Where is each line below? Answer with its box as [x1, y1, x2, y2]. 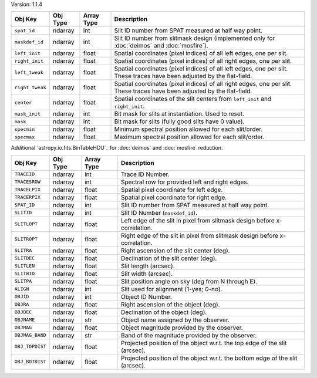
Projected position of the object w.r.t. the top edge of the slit [120, 339, 287, 347]
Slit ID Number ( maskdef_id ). [120, 208, 198, 217]
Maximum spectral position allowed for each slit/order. [114, 133, 265, 141]
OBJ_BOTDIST [14, 359, 46, 365]
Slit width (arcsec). [120, 269, 173, 278]
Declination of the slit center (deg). [120, 254, 217, 262]
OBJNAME [14, 317, 35, 323]
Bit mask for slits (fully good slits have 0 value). [114, 117, 245, 126]
